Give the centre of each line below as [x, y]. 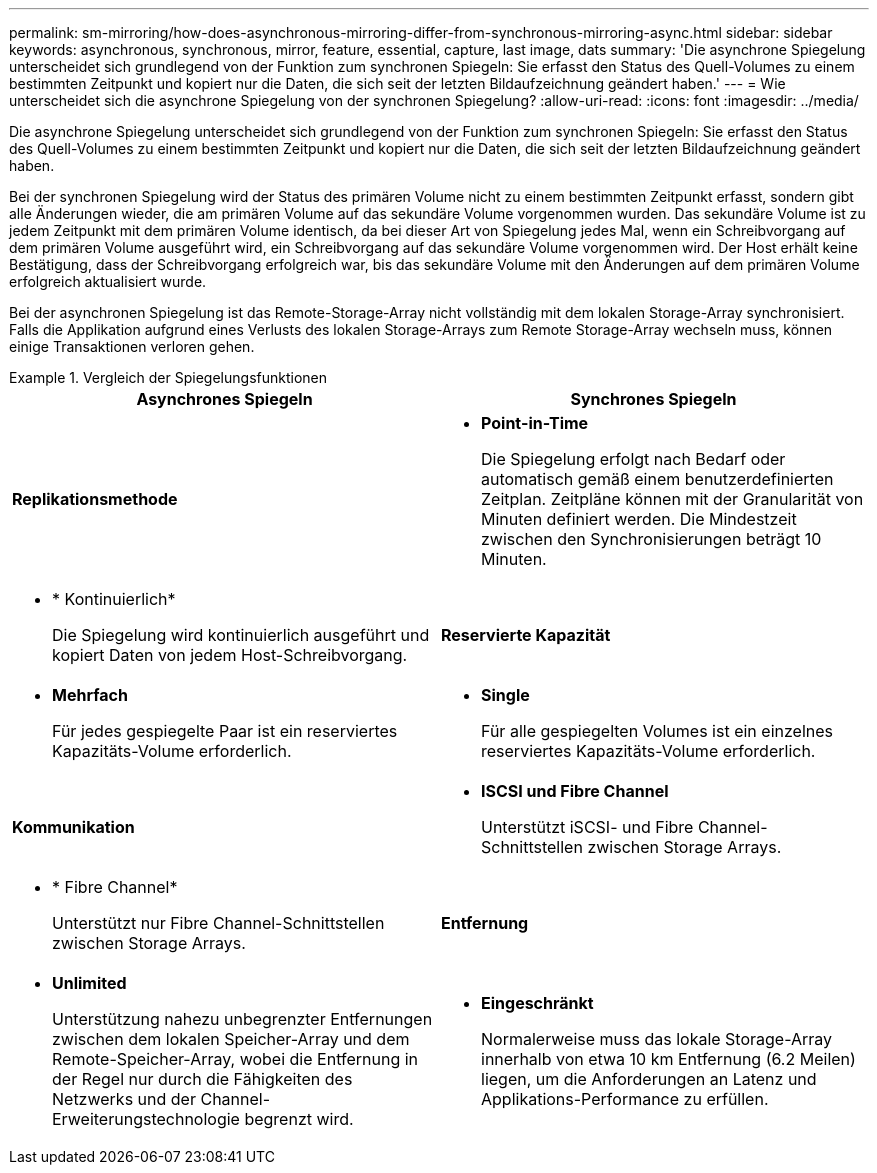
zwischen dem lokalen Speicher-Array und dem [231, 1039]
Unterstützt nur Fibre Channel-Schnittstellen [218, 923]
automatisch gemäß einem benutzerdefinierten [657, 479]
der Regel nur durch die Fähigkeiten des [202, 1079]
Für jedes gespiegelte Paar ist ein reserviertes [225, 731]
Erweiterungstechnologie [146, 1119]
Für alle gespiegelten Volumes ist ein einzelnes [657, 731]
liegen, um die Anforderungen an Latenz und [649, 1079]
